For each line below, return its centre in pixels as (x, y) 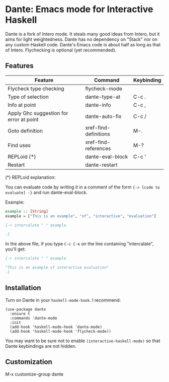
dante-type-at (103, 97)
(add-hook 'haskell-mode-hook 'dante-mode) (56, 327)
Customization (29, 362)
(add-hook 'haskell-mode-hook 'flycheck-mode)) (61, 331)
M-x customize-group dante (34, 374)
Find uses (19, 145)
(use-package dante (26, 309)
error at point (23, 119)
